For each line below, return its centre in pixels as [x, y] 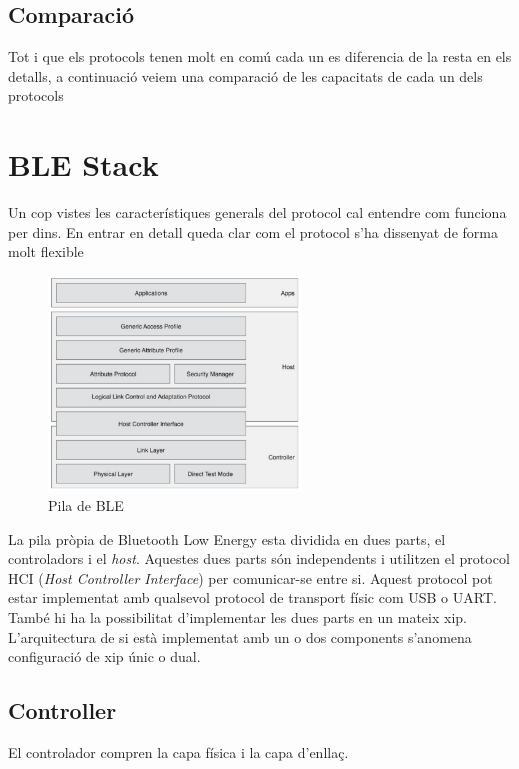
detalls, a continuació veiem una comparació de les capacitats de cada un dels [245, 75]
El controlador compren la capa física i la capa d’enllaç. [178, 752]
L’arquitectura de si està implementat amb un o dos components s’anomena [240, 636]
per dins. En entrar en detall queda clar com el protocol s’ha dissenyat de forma [253, 231]
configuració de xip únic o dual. [104, 656]
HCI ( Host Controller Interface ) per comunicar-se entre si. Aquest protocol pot [250, 577]
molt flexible [46, 251]
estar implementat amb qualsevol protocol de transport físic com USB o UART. [252, 597]
